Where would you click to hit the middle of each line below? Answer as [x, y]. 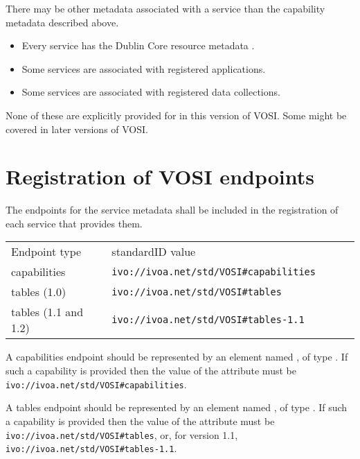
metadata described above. [62, 22]
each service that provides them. [74, 223]
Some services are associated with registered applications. [144, 68]
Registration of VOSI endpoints [160, 176]
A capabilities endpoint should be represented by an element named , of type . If [177, 357]
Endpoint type [46, 252]
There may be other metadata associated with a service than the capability [165, 8]
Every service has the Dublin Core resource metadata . [138, 45]
